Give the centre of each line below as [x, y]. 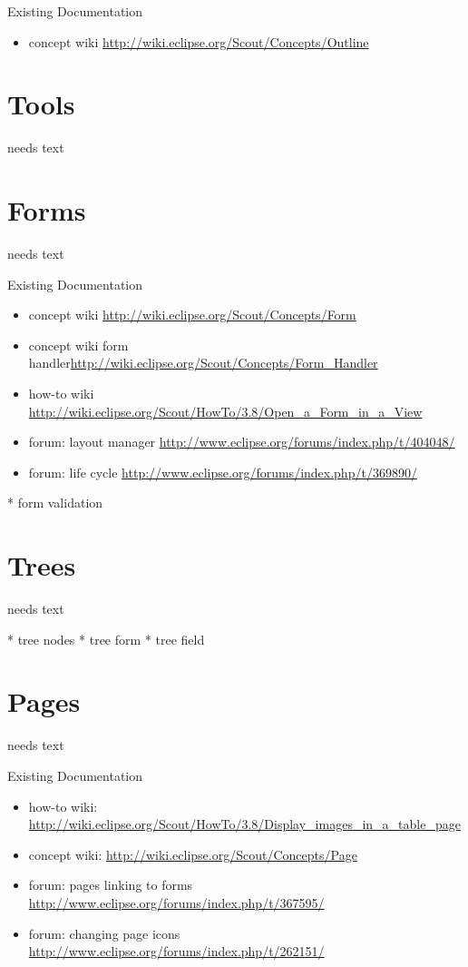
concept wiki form [78, 345]
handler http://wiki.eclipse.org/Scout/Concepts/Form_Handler [203, 363]
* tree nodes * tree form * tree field [106, 639]
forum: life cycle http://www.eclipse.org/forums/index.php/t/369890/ [223, 472]
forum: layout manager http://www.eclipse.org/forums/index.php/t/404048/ [242, 442]
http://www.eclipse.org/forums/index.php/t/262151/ [176, 951]
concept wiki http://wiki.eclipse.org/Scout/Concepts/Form [192, 315]
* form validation [55, 503]
